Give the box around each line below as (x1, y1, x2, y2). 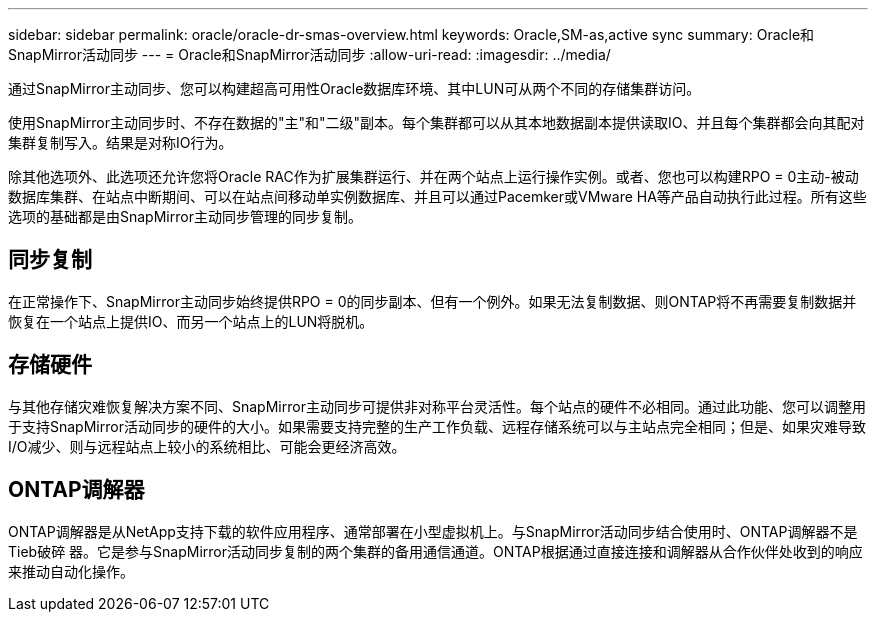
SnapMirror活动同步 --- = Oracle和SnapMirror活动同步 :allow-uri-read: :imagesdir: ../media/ (8, 46, 611, 63)
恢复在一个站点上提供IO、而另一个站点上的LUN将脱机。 (8, 312, 374, 330)
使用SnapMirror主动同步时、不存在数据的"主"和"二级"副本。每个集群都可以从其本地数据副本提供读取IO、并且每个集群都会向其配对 (8, 114, 865, 131)
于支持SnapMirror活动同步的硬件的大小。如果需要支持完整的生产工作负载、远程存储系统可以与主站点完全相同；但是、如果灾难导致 (8, 417, 866, 435)
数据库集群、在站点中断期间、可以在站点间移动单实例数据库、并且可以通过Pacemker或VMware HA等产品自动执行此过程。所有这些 (8, 188, 867, 205)
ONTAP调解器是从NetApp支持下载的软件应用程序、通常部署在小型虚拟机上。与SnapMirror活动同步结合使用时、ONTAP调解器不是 (8, 522, 858, 540)
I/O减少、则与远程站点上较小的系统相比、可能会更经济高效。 (8, 437, 406, 455)
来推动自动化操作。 (8, 562, 134, 580)
